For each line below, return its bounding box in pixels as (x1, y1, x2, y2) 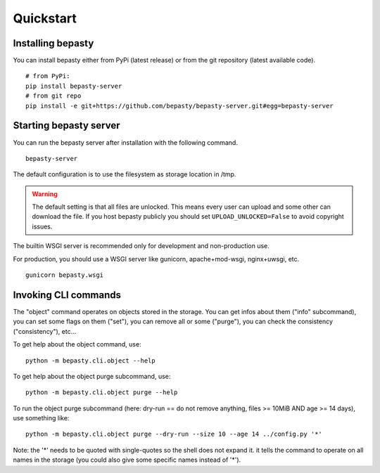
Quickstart (13, 11, 77, 26)
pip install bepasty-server (25, 82, 122, 90)
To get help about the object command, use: (13, 340, 141, 349)
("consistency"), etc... (13, 327, 77, 335)
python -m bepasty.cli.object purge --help (25, 389, 178, 396)
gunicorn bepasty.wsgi (25, 271, 104, 279)
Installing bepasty (13, 37, 94, 49)
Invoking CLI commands (13, 289, 121, 301)
